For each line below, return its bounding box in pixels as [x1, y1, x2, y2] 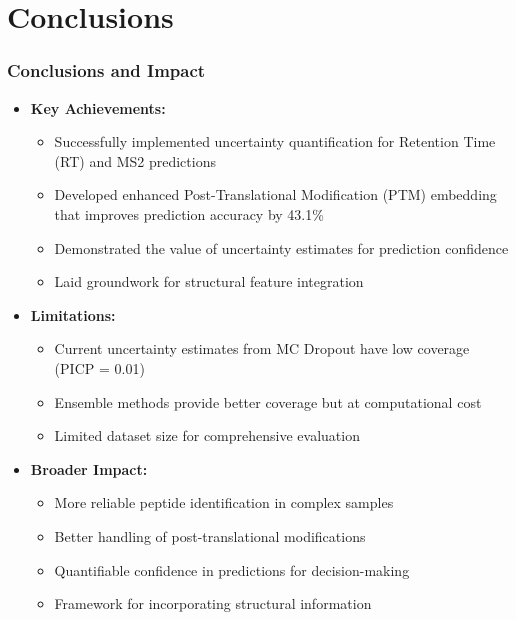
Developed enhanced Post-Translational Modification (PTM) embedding [54, 184, 497, 205]
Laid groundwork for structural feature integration [54, 271, 364, 292]
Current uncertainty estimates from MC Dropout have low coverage [54, 338, 470, 359]
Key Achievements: [30, 97, 166, 118]
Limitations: [30, 304, 116, 325]
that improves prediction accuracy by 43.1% [54, 203, 324, 224]
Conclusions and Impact [7, 58, 206, 83]
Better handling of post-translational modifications [54, 525, 366, 546]
